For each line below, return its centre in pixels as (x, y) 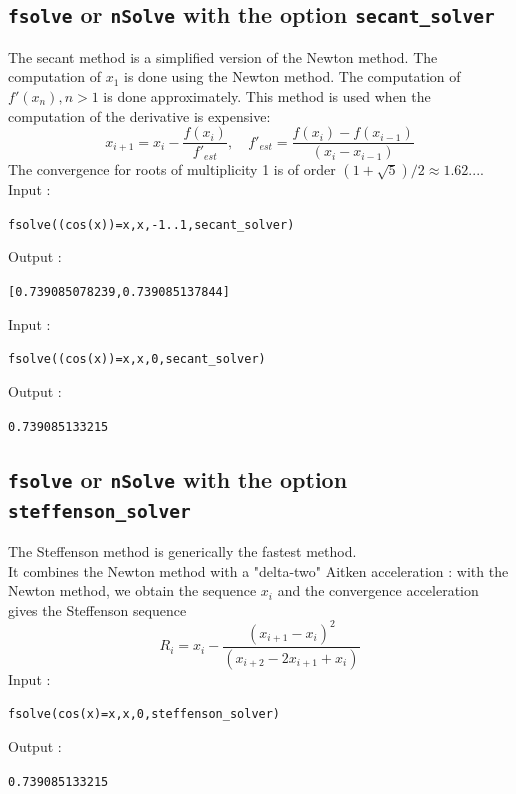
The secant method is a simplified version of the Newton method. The (223, 56)
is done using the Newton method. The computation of (292, 76)
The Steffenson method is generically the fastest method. (182, 550)
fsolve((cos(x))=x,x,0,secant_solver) (137, 359)
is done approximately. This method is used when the (267, 95)
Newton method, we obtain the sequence (132, 590)
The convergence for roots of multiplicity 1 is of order (172, 169)
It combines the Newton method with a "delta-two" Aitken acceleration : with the (258, 570)
